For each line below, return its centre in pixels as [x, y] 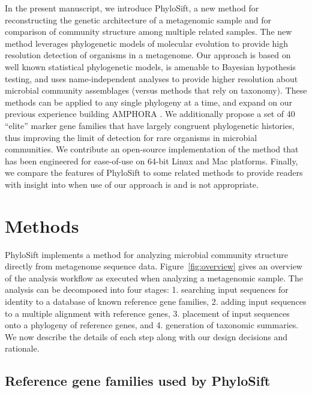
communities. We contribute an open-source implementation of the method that [152, 149]
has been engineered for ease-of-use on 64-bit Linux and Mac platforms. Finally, [151, 160]
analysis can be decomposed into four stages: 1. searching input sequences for [147, 289]
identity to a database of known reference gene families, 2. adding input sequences [156, 301]
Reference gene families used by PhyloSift [138, 381]
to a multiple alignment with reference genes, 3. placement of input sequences [147, 313]
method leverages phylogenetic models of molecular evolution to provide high [146, 43]
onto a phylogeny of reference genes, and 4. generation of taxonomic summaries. [152, 325]
